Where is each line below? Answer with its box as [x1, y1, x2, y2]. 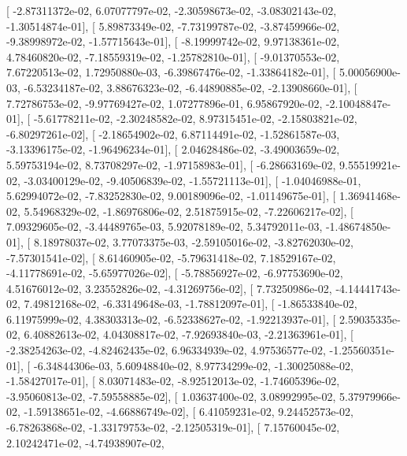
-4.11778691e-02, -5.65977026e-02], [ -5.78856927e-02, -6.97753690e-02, [6, 265, 343, 281]
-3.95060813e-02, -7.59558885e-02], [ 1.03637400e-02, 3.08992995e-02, [6, 387, 336, 404]
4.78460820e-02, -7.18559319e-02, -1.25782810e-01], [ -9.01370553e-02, [6, 48, 340, 65]
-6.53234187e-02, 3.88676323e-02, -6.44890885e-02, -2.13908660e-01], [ [24, 79, 357, 95]
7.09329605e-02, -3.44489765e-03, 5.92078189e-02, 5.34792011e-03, [6, 218, 323, 235]
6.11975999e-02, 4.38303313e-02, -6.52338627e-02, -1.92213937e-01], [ [6, 310, 336, 327]
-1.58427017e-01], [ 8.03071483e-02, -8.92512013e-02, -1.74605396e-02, [6, 373, 340, 389]
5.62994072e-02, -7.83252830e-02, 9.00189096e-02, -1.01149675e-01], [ [6, 187, 336, 204]
